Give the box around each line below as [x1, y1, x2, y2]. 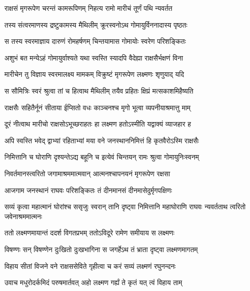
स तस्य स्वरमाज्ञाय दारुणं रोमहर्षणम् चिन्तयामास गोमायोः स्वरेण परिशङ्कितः [4, 36, 186, 46]
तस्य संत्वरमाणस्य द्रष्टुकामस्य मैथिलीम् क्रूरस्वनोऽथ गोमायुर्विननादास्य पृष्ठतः [4, 19, 187, 30]
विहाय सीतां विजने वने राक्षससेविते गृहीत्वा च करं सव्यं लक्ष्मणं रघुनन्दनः [4, 260, 176, 271]
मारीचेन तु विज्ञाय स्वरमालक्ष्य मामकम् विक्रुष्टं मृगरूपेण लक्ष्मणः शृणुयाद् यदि [4, 69, 184, 79]
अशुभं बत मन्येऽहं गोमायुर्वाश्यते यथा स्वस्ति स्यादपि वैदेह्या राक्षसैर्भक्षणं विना [4, 52, 183, 63]
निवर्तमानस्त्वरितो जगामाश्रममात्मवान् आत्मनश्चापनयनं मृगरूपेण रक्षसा [4, 168, 170, 178]
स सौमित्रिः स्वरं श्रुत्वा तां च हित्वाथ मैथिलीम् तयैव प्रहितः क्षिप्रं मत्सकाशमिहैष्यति [4, 85, 193, 96]
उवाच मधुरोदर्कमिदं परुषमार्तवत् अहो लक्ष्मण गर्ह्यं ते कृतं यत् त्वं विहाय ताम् [4, 277, 183, 288]
